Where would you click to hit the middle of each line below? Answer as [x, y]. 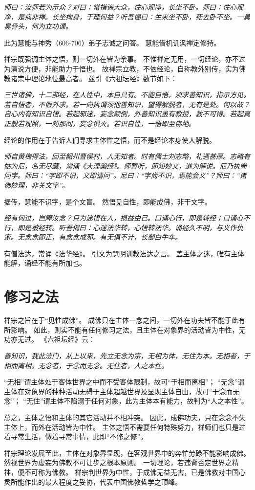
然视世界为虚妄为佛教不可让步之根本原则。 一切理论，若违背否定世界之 [118, 462]
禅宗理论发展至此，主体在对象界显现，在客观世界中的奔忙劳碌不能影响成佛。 [127, 453]
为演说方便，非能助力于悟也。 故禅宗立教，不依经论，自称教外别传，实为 [121, 68]
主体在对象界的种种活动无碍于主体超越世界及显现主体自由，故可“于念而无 [122, 391]
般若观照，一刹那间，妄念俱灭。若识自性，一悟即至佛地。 [103, 123]
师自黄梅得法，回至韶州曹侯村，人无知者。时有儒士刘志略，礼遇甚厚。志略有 [127, 156]
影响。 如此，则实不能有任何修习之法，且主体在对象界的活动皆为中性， [125, 329]
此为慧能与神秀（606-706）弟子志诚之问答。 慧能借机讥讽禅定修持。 [112, 42]
